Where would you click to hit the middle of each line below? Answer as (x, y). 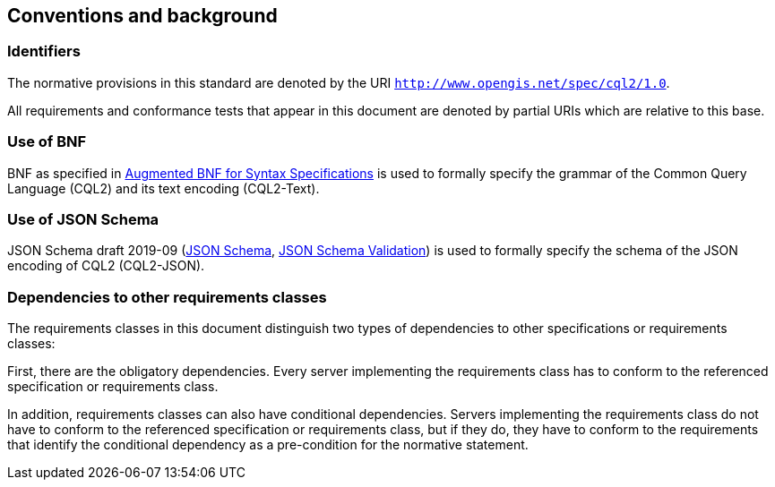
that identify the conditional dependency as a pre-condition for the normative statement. (268, 445)
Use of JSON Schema (83, 219)
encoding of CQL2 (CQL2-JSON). (106, 266)
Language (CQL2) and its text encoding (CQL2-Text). (164, 188)
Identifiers (44, 51)
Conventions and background (142, 16)
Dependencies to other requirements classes (167, 297)
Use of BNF (47, 142)
